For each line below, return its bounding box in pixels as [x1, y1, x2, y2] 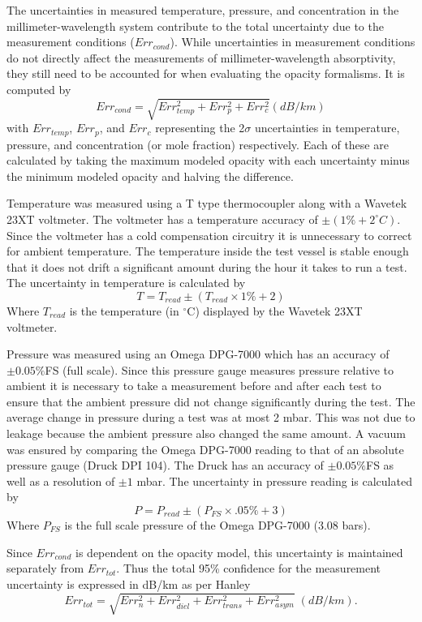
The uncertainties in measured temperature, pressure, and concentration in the [6, 2, 399, 18]
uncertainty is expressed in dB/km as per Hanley [6, 575, 251, 592]
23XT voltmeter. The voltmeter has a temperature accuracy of [6, 210, 318, 227]
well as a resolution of [6, 472, 115, 489]
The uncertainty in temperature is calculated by [6, 274, 246, 291]
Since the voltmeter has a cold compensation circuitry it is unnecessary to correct [6, 226, 412, 243]
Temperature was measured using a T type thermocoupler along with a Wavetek [6, 195, 407, 212]
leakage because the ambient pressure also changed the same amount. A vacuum [6, 425, 406, 442]
